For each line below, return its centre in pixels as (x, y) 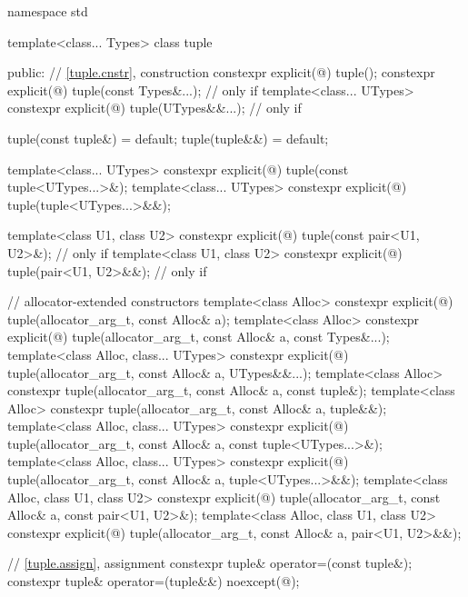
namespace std (48, 11)
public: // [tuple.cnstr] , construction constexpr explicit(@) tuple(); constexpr (221, 72)
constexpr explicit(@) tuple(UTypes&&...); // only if (154, 108)
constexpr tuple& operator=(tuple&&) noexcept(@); (154, 581)
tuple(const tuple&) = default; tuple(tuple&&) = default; (168, 138)
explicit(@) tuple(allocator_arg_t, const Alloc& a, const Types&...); (199, 337)
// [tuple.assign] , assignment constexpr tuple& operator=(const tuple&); (210, 563)
